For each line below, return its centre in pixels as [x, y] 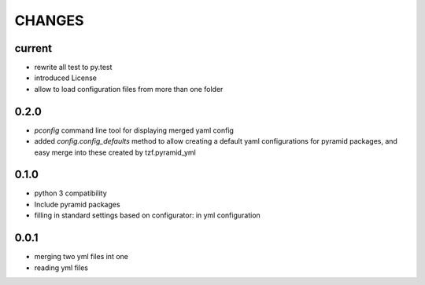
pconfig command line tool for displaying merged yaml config [134, 130]
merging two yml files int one [81, 257]
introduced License [66, 78]
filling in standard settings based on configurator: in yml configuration [148, 215]
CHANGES [49, 20]
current [33, 48]
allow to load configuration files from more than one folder [129, 89]
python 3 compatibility [71, 193]
